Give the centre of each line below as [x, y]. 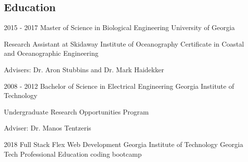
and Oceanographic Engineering [51, 53]
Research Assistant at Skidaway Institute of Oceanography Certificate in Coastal [124, 43]
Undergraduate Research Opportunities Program [76, 111]
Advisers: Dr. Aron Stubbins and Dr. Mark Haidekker [84, 69]
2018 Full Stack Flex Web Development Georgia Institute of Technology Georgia [124, 144]
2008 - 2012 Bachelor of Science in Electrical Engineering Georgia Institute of [119, 86]
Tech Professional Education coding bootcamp [73, 154]
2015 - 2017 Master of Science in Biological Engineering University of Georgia [119, 27]
